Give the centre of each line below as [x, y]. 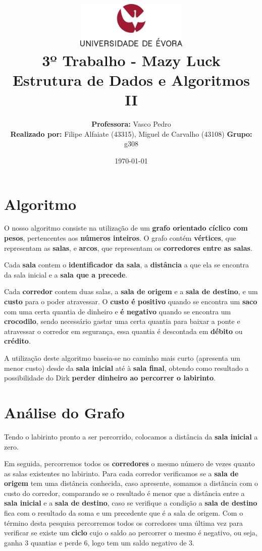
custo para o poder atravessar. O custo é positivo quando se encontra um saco [131, 301]
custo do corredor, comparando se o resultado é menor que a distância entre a [124, 493]
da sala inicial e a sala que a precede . [66, 274]
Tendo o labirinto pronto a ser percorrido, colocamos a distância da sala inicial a [131, 436]
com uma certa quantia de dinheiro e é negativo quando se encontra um [118, 311]
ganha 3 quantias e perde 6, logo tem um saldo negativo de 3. [99, 542]
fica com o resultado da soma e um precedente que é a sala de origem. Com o [124, 513]
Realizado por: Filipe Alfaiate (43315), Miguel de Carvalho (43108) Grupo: [131, 133]
